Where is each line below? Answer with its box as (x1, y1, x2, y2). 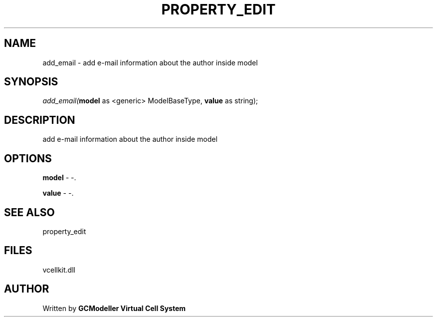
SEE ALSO (4, 206, 55, 219)
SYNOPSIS (4, 75, 58, 88)
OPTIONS (4, 152, 52, 165)
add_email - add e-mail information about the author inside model (42, 58, 258, 67)
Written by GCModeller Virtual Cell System (42, 304, 186, 313)
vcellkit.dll (42, 265, 75, 274)
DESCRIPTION (4, 113, 75, 126)
